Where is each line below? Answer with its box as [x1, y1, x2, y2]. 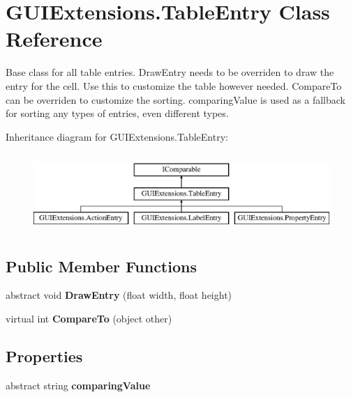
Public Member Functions [6, 255, 197, 277]
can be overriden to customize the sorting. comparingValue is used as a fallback [6, 92, 346, 107]
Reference [6, 24, 103, 53]
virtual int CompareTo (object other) [6, 311, 172, 326]
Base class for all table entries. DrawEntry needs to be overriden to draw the [6, 65, 334, 79]
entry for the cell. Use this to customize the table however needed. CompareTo [6, 78, 342, 93]
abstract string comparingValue [6, 377, 151, 392]
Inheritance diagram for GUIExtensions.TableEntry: [6, 129, 228, 143]
